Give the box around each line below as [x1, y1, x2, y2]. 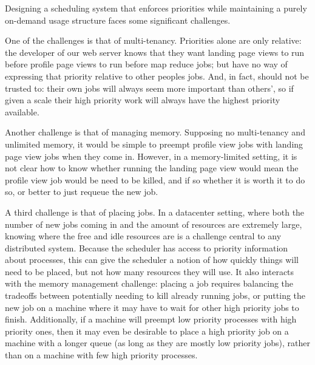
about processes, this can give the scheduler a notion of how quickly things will [5, 253, 299, 266]
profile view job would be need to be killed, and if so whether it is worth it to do [5, 173, 305, 186]
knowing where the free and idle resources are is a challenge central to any [5, 230, 282, 242]
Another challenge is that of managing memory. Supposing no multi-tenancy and [5, 126, 305, 138]
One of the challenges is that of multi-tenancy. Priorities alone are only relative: [5, 34, 302, 47]
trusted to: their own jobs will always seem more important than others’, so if [5, 81, 294, 94]
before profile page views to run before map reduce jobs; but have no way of [5, 58, 288, 70]
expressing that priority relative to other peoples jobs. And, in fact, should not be [5, 69, 309, 82]
